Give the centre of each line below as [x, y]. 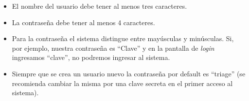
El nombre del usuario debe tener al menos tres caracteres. [99, 6]
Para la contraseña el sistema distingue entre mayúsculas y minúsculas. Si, [123, 38]
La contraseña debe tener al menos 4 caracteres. [83, 22]
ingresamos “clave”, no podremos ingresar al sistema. [91, 57]
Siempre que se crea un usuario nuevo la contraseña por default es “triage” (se [129, 73]
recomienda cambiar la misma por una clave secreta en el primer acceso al [122, 83]
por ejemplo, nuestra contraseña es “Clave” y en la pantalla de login [113, 48]
